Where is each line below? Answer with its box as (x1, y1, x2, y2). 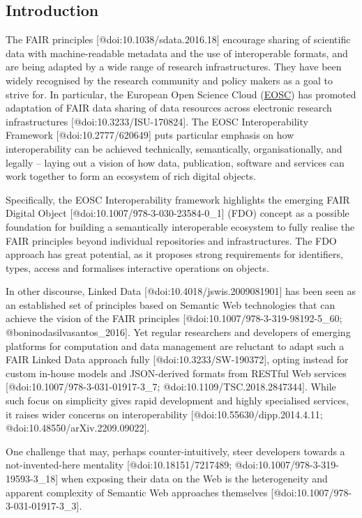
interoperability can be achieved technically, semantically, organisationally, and (6, 141, 342, 155)
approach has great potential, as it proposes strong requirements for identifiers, (6, 247, 343, 261)
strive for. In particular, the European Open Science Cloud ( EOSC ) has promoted (6, 86, 356, 101)
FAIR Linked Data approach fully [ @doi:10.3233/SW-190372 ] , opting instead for (6, 352, 349, 367)
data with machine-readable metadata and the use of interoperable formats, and (6, 45, 348, 60)
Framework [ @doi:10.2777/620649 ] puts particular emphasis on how (6, 128, 294, 142)
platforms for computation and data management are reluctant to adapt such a (6, 338, 345, 353)
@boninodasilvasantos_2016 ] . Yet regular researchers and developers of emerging (6, 325, 351, 340)
